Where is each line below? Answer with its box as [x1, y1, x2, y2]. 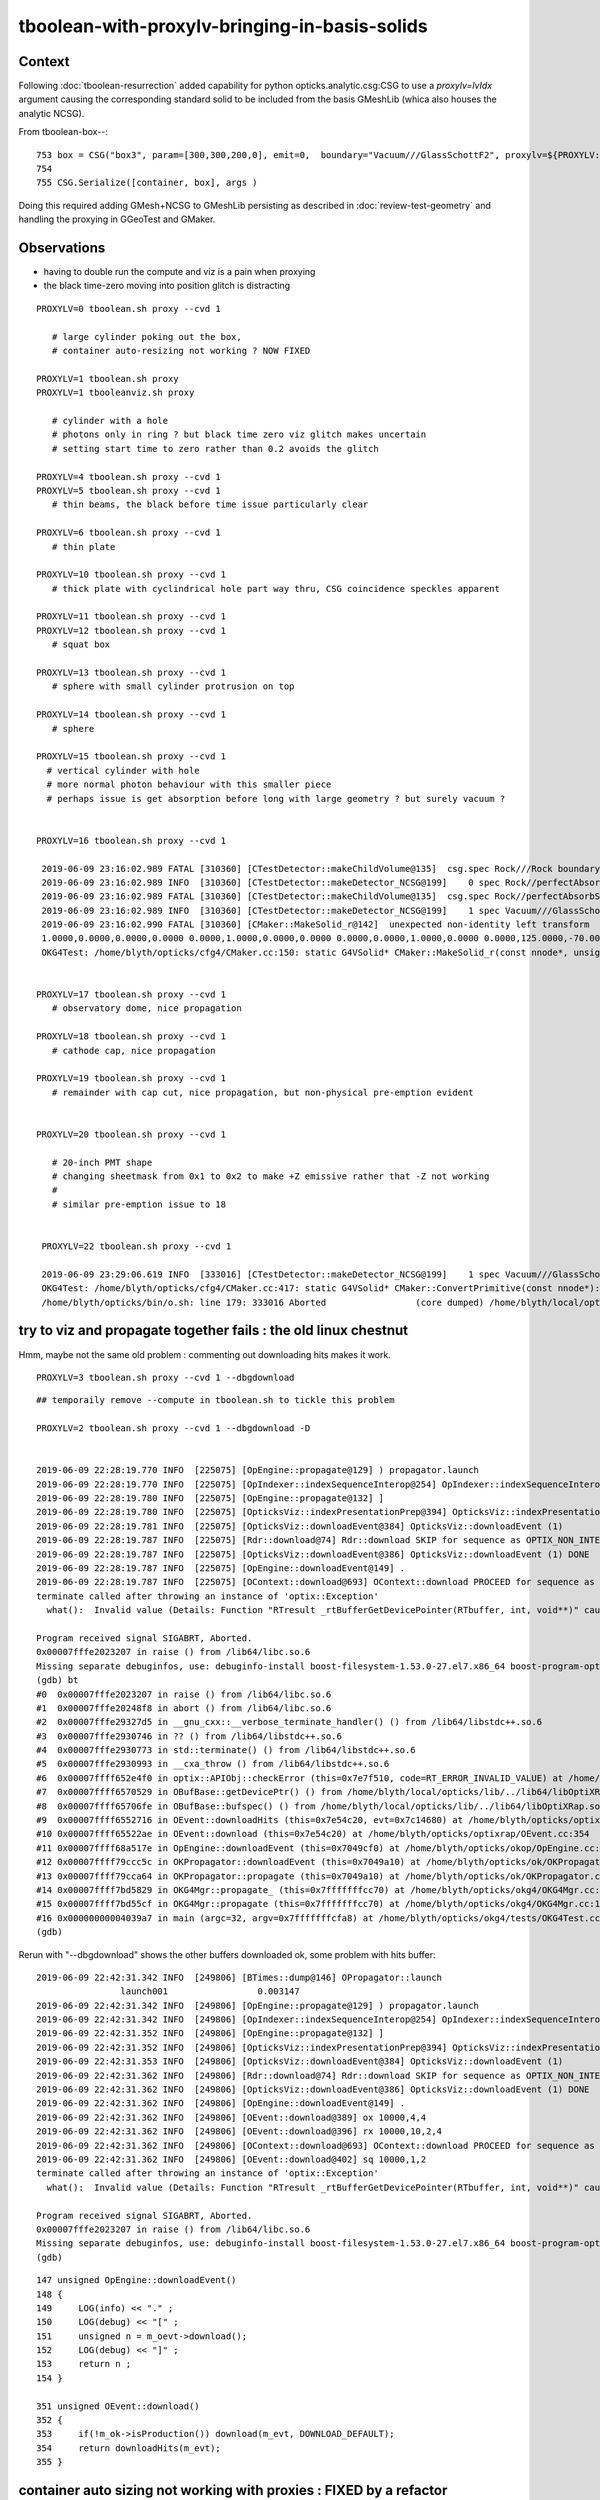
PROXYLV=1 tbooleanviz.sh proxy [36, 387, 195, 399]
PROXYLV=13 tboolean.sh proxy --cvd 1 [36, 667, 227, 679]
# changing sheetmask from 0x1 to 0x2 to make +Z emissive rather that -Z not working [51, 1171, 490, 1182]
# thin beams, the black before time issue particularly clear [51, 499, 369, 510]
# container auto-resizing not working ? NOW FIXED [51, 345, 311, 357]
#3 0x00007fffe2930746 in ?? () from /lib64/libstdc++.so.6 [36, 1730, 342, 1742]
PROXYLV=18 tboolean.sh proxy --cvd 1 [36, 1031, 227, 1042]
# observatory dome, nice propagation [51, 1003, 242, 1014]
